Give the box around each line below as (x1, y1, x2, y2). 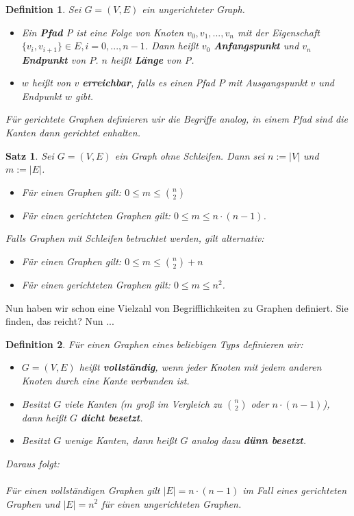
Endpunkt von (21, 52, 86, 66)
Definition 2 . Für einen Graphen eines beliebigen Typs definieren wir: (5, 336, 303, 351)
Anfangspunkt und (214, 38, 299, 53)
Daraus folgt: (5, 456, 60, 470)
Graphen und (5, 496, 60, 511)
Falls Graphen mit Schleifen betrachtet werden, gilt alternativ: (5, 231, 264, 245)
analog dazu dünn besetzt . (191, 433, 306, 447)
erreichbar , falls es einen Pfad (82, 75, 215, 90)
